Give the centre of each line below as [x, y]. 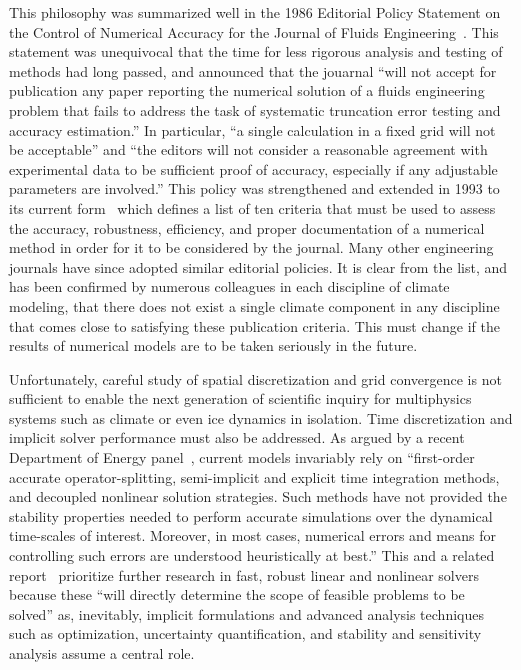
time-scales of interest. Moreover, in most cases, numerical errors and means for [252, 535]
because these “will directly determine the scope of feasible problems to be [237, 594]
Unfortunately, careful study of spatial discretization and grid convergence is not [255, 378]
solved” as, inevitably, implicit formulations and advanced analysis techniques [246, 613]
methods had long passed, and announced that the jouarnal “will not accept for [253, 70]
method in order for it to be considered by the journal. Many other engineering [251, 247]
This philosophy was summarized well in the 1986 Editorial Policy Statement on [255, 12]
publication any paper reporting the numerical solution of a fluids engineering [247, 90]
